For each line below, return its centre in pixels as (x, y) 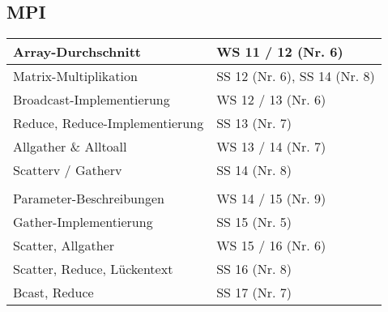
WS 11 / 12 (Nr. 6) (280, 52)
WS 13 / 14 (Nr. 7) (271, 147)
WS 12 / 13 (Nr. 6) (271, 100)
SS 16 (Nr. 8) (254, 269)
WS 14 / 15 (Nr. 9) (271, 199)
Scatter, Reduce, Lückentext (93, 269)
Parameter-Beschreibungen (89, 199)
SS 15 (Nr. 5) (254, 222)
